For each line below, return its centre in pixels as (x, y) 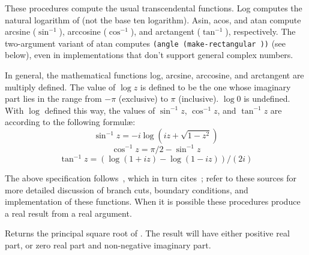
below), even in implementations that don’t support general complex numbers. (149, 55)
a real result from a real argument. (68, 213)
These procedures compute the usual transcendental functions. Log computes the (154, 8)
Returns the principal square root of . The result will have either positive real (147, 233)
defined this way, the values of (100, 110)
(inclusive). (199, 98)
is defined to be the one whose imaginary (215, 86)
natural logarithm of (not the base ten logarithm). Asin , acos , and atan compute (153, 19)
